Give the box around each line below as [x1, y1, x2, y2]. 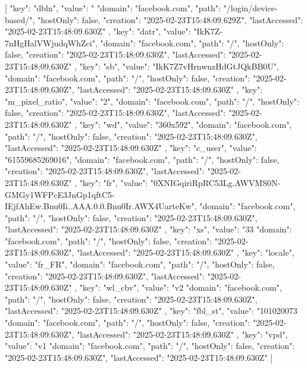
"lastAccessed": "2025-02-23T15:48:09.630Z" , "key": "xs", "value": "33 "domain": [5, 223, 292, 235]
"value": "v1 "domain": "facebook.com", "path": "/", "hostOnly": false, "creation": [5, 339, 295, 352]
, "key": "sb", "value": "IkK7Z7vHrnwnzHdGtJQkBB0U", [74, 59, 279, 72]
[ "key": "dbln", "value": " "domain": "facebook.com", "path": [5, 2, 221, 14]
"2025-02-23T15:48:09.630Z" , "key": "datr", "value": [5, 25, 191, 37]
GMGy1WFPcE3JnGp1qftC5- [5, 188, 115, 200]
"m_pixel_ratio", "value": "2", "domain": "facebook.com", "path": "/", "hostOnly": [5, 95, 299, 107]
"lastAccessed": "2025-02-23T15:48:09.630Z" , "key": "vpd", [77, 328, 288, 340]
